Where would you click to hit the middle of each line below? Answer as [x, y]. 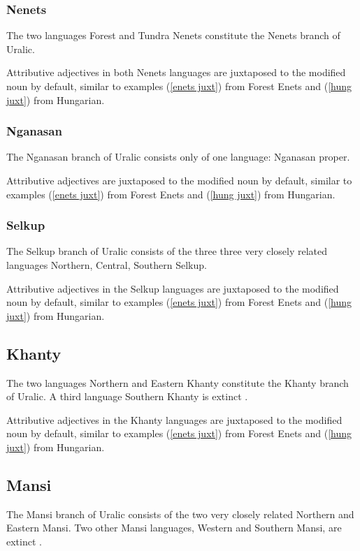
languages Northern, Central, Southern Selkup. [107, 265]
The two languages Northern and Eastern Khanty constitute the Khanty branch [178, 382]
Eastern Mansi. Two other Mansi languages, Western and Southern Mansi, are [174, 528]
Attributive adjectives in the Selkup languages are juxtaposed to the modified [173, 288]
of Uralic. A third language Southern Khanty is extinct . [127, 396]
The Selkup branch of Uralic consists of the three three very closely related [167, 251]
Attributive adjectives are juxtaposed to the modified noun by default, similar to [179, 180]
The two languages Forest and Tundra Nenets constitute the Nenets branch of [173, 35]
